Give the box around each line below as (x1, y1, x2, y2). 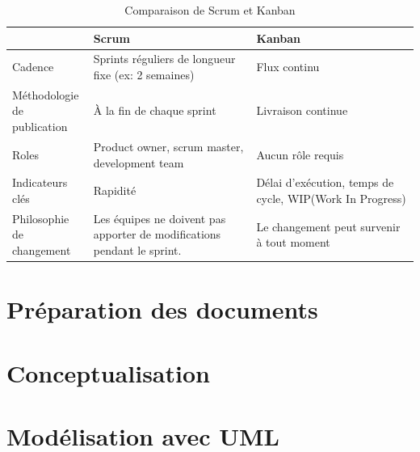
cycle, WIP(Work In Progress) (256, 189, 406, 206)
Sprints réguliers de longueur (93, 50, 236, 67)
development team (93, 154, 184, 171)
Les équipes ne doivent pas (93, 209, 226, 226)
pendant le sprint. (93, 241, 182, 258)
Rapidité (93, 182, 136, 199)
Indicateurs (12, 174, 68, 191)
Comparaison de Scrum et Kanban (124, 2, 296, 18)
